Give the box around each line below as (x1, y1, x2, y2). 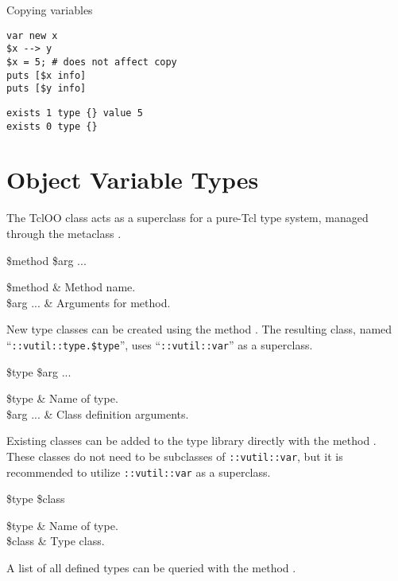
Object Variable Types (6, 163, 259, 196)
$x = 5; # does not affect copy (6, 56, 177, 68)
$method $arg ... (6, 252, 87, 268)
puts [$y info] (6, 83, 87, 95)
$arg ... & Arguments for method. (6, 294, 171, 310)
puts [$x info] (6, 69, 87, 81)
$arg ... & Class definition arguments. (6, 405, 189, 422)
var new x (6, 29, 58, 41)
